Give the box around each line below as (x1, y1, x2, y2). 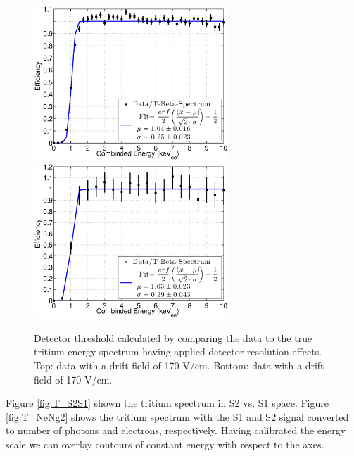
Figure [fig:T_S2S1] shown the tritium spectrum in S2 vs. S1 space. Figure (6, 395, 329, 410)
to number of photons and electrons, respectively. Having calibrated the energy (6, 423, 346, 438)
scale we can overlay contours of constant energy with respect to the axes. (6, 437, 324, 452)
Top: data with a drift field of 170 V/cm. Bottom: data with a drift (34, 358, 324, 373)
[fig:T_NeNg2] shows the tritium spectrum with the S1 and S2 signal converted (6, 409, 349, 424)
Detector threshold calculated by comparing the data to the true (34, 330, 312, 345)
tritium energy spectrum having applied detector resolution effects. (34, 344, 322, 359)
